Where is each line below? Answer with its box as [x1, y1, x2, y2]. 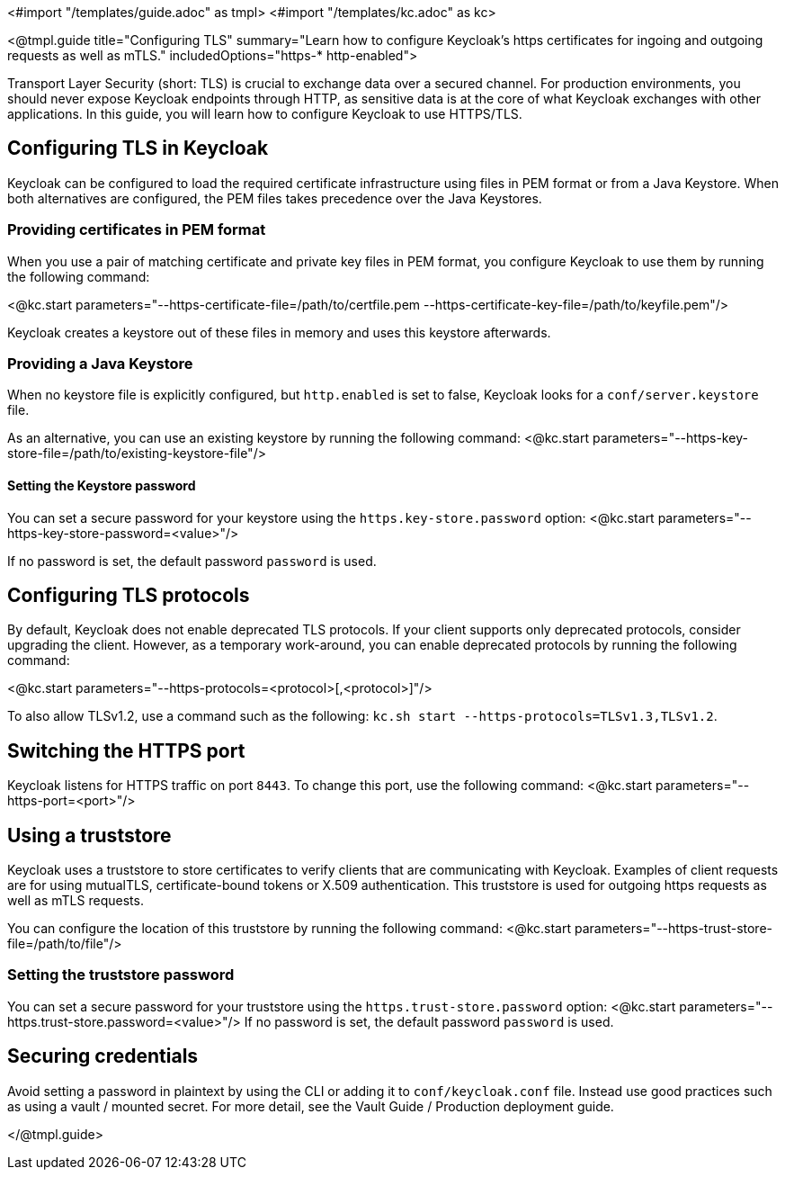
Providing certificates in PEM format [7, 220, 266, 239]
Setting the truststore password [7, 966, 235, 984]
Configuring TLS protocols [7, 583, 250, 606]
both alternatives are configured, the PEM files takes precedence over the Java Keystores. [7, 190, 542, 206]
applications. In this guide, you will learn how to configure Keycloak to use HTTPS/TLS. [7, 106, 522, 121]
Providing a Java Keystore [7, 354, 193, 373]
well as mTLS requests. [7, 893, 144, 909]
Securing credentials [7, 1045, 199, 1068]
